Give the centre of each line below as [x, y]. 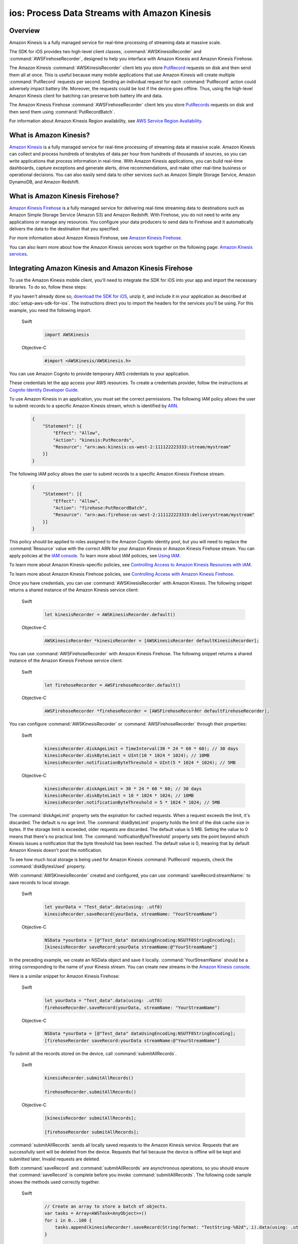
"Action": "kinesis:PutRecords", [94, 440]
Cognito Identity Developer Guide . [44, 390]
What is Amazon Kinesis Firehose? [64, 196]
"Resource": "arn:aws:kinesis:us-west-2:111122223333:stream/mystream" [142, 447]
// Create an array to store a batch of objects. [106, 1206]
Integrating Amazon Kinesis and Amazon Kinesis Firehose [101, 268]
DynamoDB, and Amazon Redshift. [44, 182]
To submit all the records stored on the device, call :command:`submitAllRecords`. [93, 1053]
